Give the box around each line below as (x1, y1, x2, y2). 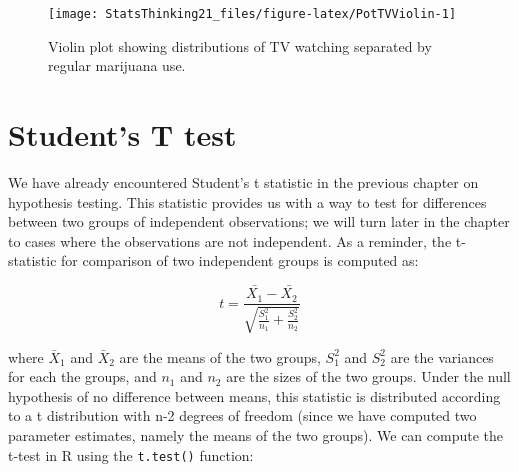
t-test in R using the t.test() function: (8, 444, 254, 465)
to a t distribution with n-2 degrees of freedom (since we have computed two (8, 405, 477, 426)
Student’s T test (8, 114, 237, 155)
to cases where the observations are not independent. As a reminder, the (8, 230, 452, 251)
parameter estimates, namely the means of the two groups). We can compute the (8, 424, 504, 445)
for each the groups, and (8, 366, 157, 387)
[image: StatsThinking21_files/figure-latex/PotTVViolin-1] (48, 7, 457, 21)
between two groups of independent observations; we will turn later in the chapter (8, 211, 510, 232)
